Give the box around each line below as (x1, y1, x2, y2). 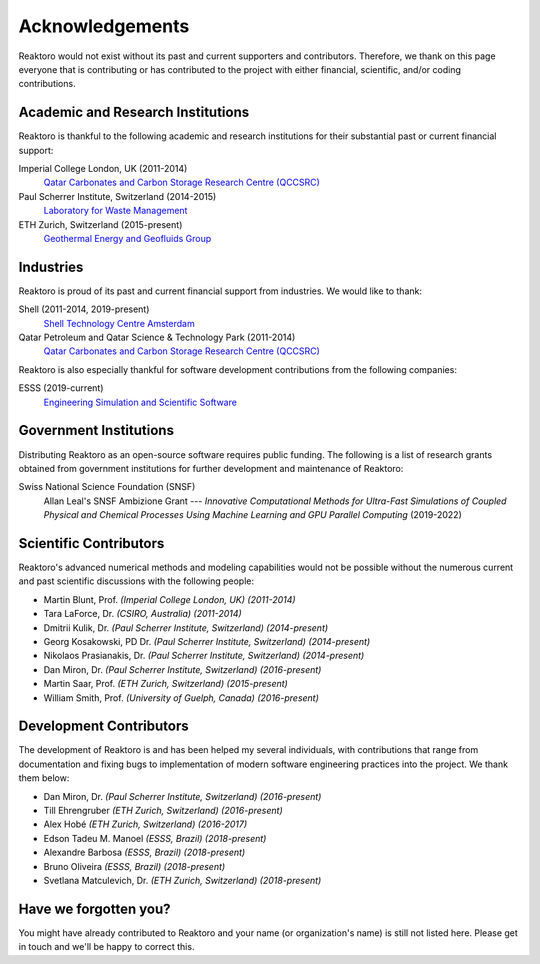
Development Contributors (18, 718, 189, 735)
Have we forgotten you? (18, 900, 171, 917)
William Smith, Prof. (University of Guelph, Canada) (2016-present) (43, 691, 320, 704)
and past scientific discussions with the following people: (18, 575, 255, 587)
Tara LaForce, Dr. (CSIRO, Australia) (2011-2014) (43, 608, 242, 620)
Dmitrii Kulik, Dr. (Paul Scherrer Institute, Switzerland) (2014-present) (43, 621, 329, 634)
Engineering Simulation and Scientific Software (43, 396, 237, 408)
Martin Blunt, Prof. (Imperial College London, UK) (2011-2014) (43, 593, 296, 605)
